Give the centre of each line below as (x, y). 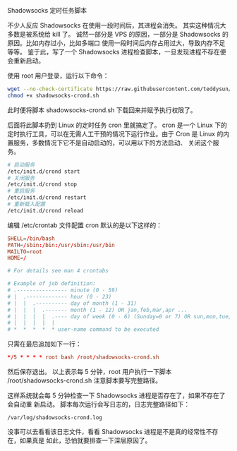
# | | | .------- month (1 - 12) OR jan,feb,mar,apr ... (98, 310)
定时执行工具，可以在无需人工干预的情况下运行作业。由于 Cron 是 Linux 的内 (119, 133)
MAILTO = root (25, 252)
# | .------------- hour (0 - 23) (60, 296)
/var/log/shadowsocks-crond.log (55, 418)
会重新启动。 (26, 61)
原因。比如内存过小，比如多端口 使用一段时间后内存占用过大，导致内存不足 (116, 43)
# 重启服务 (21, 191)
